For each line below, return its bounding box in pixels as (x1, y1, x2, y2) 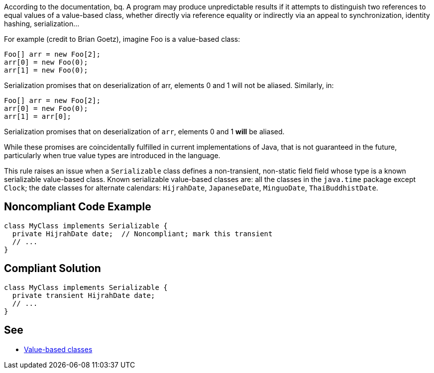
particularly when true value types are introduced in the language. (4, 151, 220, 160)
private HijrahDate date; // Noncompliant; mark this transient (12, 229, 273, 238)
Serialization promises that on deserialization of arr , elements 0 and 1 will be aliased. (4, 127, 285, 136)
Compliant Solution (4, 262, 101, 275)
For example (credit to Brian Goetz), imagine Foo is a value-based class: (4, 35, 240, 43)
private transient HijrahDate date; (12, 291, 155, 299)
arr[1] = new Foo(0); (4, 66, 88, 74)
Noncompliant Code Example (4, 200, 151, 213)
